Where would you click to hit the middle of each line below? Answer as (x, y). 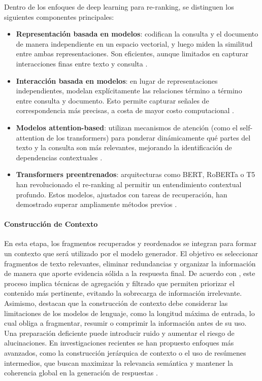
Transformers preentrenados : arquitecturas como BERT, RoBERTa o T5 (136, 174)
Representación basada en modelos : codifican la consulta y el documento (137, 34)
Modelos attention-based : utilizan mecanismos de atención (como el (127, 127)
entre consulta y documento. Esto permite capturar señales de (112, 100)
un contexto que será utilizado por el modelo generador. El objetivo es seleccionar (131, 253)
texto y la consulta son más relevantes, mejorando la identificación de (124, 147)
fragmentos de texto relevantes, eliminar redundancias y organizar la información (130, 263)
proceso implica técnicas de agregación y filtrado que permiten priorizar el (119, 283)
